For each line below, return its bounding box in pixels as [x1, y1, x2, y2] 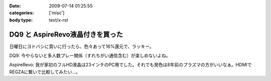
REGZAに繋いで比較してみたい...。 [9, 68, 80, 75]
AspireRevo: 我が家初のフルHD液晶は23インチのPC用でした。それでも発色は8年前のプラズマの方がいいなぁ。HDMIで [9, 62, 252, 68]
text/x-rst [49, 17, 68, 23]
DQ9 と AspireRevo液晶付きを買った [9, 30, 123, 39]
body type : [9, 17, 33, 23]
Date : [9, 3, 21, 9]
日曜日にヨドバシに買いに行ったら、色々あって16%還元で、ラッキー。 [9, 43, 154, 49]
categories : [9, 10, 34, 16]
